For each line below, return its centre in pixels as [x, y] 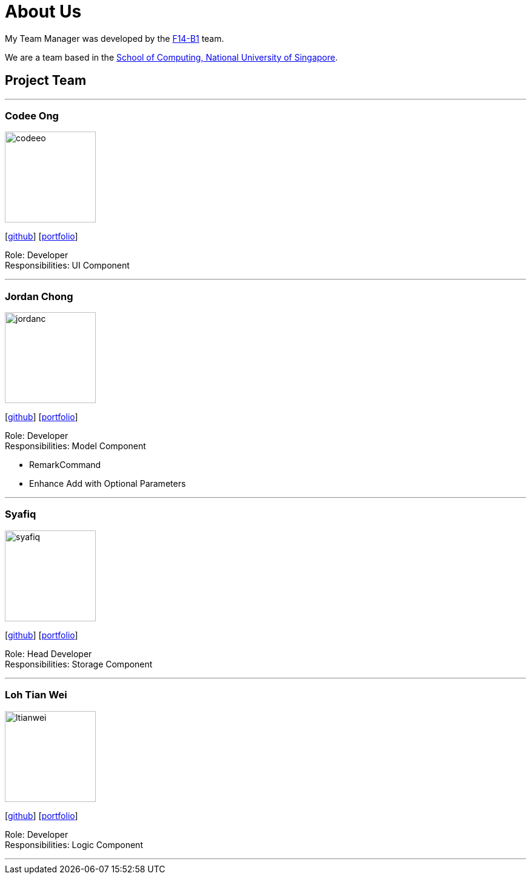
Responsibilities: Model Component [75, 446]
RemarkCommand [65, 465]
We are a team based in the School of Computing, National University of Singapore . [172, 57]
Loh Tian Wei [36, 695]
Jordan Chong [39, 296]
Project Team [46, 81]
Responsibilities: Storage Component [79, 664]
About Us [43, 12]
